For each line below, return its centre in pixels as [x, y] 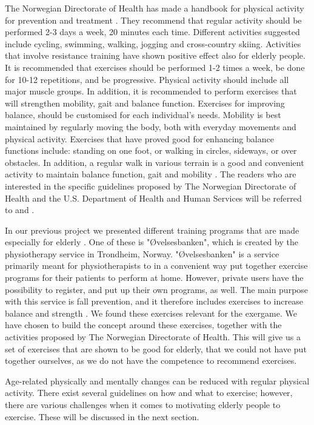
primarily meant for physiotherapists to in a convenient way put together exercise [156, 265]
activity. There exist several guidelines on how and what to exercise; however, [149, 393]
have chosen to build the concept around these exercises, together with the [143, 325]
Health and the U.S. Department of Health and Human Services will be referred [153, 198]
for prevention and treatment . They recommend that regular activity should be [153, 20]
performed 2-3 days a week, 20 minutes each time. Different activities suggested [152, 32]
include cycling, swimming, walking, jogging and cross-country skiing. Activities [153, 43]
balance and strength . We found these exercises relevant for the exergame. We [151, 313]
